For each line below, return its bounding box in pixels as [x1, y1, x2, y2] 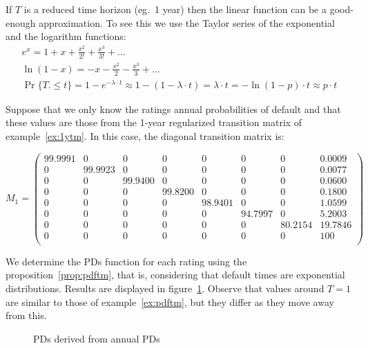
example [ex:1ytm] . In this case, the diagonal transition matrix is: [6, 128, 284, 143]
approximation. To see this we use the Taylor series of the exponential [39, 15, 335, 30]
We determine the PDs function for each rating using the [6, 254, 247, 268]
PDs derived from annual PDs [33, 331, 160, 345]
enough [6, 15, 36, 30]
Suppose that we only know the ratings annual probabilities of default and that [6, 101, 341, 116]
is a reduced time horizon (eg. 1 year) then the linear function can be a [23, 2, 327, 16]
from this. [6, 308, 47, 323]
